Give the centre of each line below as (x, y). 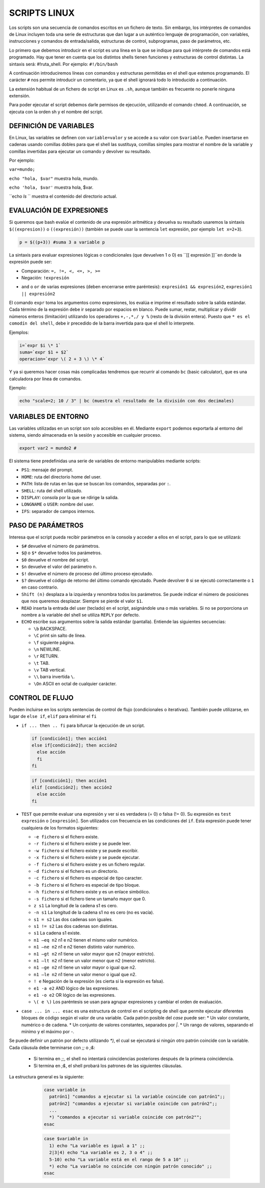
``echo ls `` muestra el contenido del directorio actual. (63, 196)
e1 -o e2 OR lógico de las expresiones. (75, 995)
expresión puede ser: (31, 262)
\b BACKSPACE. (50, 628)
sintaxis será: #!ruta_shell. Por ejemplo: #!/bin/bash (63, 64)
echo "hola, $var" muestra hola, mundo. (54, 178)
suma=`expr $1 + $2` (44, 352)
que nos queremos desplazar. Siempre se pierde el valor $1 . (82, 601)
